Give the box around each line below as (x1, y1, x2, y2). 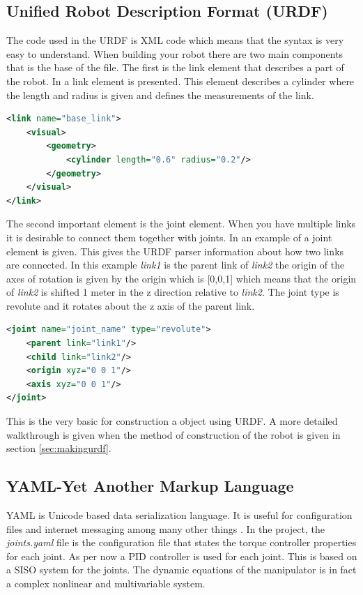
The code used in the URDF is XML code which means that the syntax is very (6, 33, 344, 47)
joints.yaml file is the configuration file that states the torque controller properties (6, 535, 357, 550)
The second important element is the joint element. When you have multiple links (6, 216, 356, 231)
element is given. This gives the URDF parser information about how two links (6, 243, 344, 258)
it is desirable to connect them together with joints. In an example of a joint (6, 229, 332, 244)
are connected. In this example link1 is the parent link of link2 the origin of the (6, 257, 345, 272)
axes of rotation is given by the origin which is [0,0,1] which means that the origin (6, 271, 357, 285)
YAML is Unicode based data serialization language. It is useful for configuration (6, 508, 353, 522)
